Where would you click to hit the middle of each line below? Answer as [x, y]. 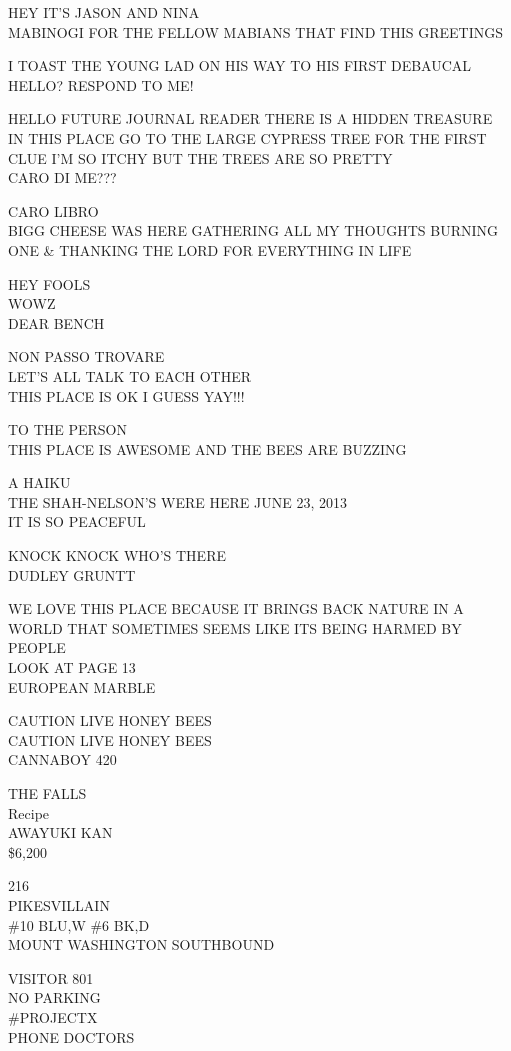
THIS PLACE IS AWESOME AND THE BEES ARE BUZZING [207, 448]
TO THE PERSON [68, 429]
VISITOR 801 [51, 977]
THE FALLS [47, 793]
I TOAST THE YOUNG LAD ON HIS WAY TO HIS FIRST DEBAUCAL [240, 65]
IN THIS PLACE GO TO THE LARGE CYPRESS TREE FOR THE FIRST [247, 137]
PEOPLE [37, 647]
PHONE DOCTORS [71, 1036]
